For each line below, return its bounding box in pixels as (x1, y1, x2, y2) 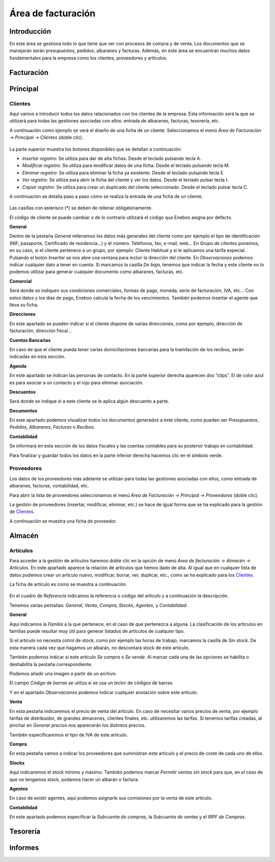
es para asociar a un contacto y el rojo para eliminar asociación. (9, 379, 144, 385)
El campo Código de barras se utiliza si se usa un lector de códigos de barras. (9, 680, 174, 686)
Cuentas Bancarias (9, 337, 51, 343)
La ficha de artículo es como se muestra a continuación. (9, 581, 127, 587)
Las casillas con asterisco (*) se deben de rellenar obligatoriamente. (9, 205, 153, 211)
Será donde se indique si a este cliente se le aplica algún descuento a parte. (9, 398, 170, 404)
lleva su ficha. (9, 302, 39, 308)
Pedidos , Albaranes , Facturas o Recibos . (9, 424, 95, 430)
